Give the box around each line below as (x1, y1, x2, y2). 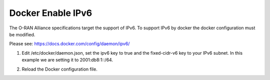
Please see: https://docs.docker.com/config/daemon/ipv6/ (9, 41, 130, 47)
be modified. (9, 31, 35, 37)
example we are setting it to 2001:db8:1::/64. (21, 57, 113, 63)
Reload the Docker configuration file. (21, 66, 97, 72)
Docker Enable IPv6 (9, 7, 92, 18)
